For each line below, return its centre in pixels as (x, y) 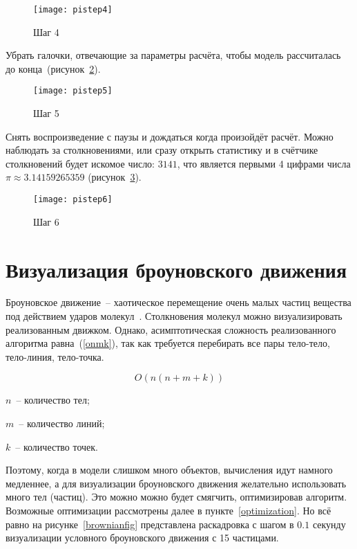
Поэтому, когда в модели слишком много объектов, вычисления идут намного (169, 470)
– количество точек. (57, 446)
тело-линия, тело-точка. (55, 356)
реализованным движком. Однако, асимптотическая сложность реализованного (171, 329)
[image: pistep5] (73, 91)
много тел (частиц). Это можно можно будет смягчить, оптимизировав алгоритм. (176, 497)
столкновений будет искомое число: (80, 163)
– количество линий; (62, 423)
